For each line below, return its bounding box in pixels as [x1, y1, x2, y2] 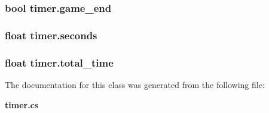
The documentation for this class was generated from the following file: [5, 78, 265, 90]
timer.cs [5, 98, 39, 111]
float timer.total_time [5, 55, 114, 70]
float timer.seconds [5, 27, 97, 42]
